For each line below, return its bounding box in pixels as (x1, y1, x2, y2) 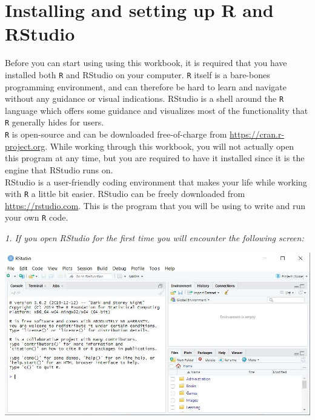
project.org (5, 139, 45, 152)
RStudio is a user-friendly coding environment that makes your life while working (5, 175, 307, 188)
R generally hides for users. (5, 116, 104, 128)
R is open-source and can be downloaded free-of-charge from (5, 128, 227, 141)
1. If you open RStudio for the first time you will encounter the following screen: (5, 232, 304, 244)
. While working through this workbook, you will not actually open (45, 139, 294, 152)
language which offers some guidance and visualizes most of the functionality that (5, 104, 308, 116)
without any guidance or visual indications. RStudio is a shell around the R (5, 92, 284, 105)
